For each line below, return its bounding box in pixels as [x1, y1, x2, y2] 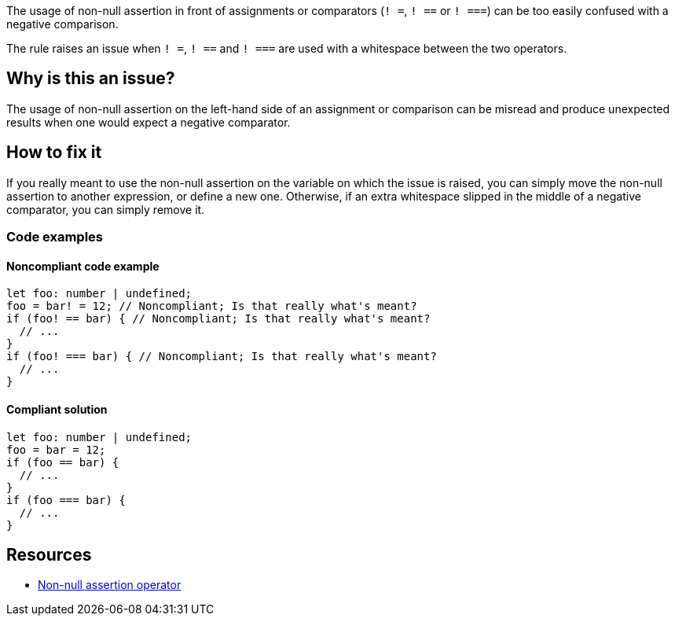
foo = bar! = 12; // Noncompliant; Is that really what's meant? [6, 300, 417, 313]
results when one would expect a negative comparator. [6, 115, 291, 129]
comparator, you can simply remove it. [6, 202, 205, 216]
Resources [6, 544, 92, 565]
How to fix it [6, 142, 102, 163]
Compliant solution [6, 402, 108, 416]
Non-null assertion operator [38, 578, 182, 592]
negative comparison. [6, 17, 119, 31]
